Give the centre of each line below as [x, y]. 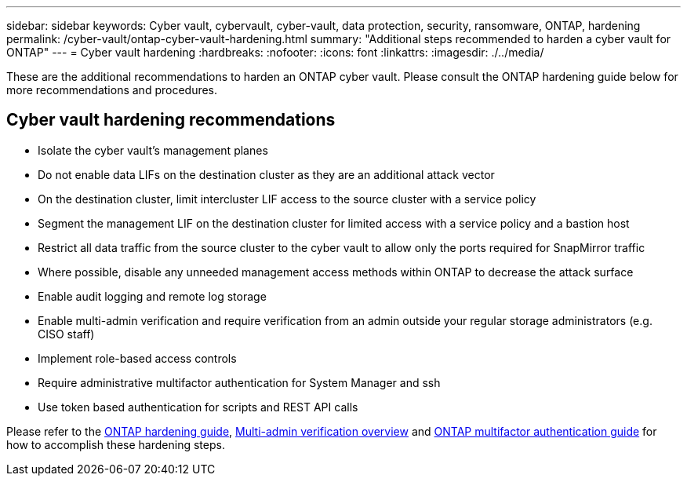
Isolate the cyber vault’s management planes [153, 150]
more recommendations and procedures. [112, 90]
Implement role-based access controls [137, 358]
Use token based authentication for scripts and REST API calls [198, 407]
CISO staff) [66, 334]
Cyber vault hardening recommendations [171, 120]
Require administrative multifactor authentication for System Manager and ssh [239, 382]
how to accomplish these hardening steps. [116, 444]
